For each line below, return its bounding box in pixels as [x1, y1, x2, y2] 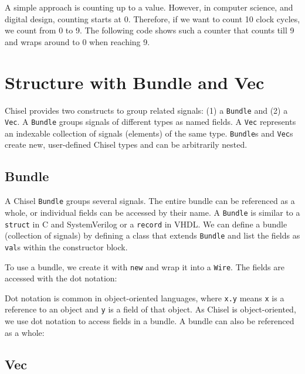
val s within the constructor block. [5, 240, 128, 253]
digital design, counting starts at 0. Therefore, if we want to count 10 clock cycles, [5, 12, 300, 25]
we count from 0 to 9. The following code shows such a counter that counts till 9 [5, 24, 294, 36]
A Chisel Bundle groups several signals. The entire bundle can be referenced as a [5, 195, 295, 207]
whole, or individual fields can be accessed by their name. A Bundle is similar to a [5, 206, 300, 218]
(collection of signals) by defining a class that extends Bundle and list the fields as [5, 229, 300, 242]
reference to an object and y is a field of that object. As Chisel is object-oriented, [5, 303, 296, 315]
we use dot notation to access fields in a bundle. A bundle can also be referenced [5, 315, 294, 327]
